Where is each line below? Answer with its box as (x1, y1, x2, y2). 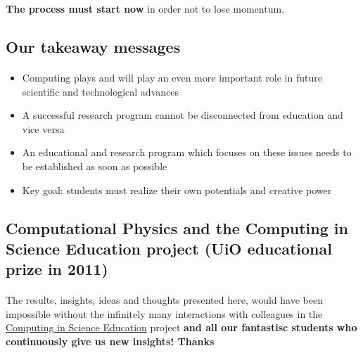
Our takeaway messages (6, 35, 181, 57)
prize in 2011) (6, 258, 108, 280)
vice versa (22, 121, 65, 136)
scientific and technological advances (22, 84, 179, 98)
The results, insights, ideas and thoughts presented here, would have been (6, 293, 323, 307)
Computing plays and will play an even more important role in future (22, 70, 322, 84)
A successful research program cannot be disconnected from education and (22, 108, 343, 122)
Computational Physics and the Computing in (6, 217, 348, 238)
